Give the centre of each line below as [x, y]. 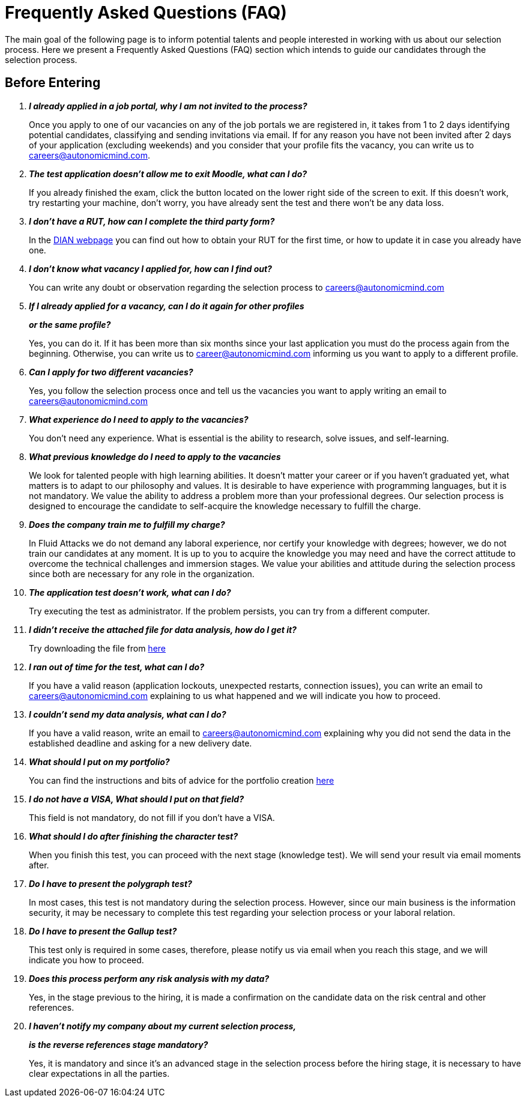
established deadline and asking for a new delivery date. [141, 743]
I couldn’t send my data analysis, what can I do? [128, 714]
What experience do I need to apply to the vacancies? [139, 419]
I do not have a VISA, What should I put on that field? [136, 799]
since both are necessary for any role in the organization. [142, 574]
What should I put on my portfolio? [99, 761]
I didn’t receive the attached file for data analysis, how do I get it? [163, 629]
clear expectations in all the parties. [99, 1073]
